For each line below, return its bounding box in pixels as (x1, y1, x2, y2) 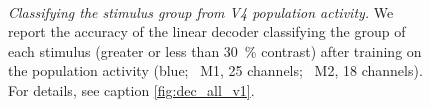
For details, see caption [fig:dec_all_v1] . (8, 79, 255, 100)
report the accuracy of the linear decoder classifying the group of (8, 21, 406, 42)
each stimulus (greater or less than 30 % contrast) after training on (8, 40, 422, 61)
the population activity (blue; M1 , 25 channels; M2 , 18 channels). (8, 60, 423, 81)
